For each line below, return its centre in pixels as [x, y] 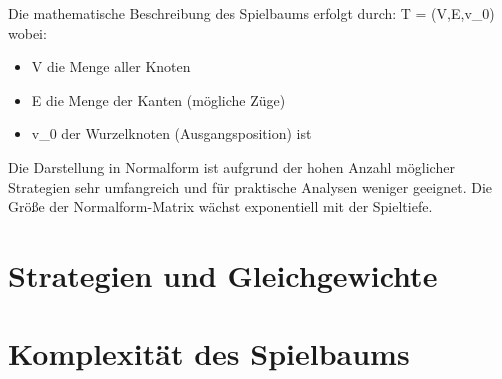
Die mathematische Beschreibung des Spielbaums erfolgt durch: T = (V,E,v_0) [251, 13]
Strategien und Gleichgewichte [223, 274]
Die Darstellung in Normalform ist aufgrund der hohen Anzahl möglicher [231, 166]
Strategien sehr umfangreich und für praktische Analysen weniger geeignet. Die [250, 186]
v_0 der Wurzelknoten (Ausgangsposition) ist [171, 133]
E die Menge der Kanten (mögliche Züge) [158, 99]
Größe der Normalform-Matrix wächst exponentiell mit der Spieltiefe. [220, 206]
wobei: [27, 32]
